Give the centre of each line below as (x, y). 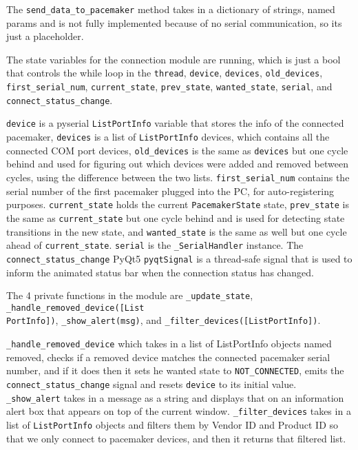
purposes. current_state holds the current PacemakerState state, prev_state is (178, 204)
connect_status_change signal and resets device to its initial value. (151, 383)
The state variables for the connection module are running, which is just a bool (173, 59)
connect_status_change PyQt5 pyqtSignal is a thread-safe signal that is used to (179, 258)
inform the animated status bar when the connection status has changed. (160, 272)
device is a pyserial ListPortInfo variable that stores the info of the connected (175, 123)
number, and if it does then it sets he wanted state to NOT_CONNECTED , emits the (175, 370)
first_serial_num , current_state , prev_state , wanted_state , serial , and (169, 86)
